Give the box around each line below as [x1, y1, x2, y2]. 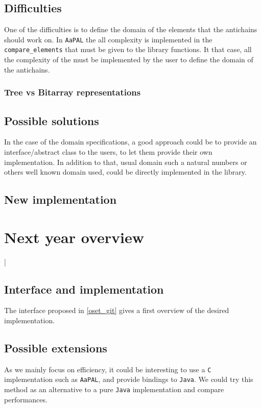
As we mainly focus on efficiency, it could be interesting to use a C [4, 364, 211, 374]
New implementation [4, 191, 117, 207]
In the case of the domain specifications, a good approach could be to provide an [4, 136, 257, 147]
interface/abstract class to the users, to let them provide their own [4, 146, 212, 157]
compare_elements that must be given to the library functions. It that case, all [4, 44, 252, 55]
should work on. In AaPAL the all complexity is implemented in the [4, 34, 212, 44]
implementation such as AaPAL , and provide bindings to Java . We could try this [4, 374, 253, 385]
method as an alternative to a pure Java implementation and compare [4, 384, 224, 395]
